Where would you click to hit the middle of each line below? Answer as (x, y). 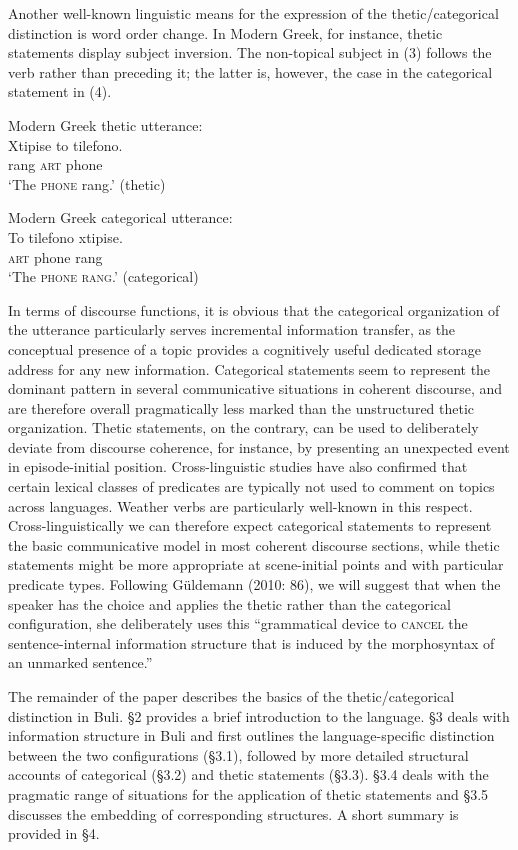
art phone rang (55, 256)
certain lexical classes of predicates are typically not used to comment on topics (251, 486)
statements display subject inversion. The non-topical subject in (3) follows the (250, 52)
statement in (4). (60, 91)
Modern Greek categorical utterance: (120, 217)
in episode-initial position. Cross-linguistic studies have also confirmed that (238, 466)
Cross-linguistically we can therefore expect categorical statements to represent (250, 525)
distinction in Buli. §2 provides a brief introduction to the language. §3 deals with (259, 715)
